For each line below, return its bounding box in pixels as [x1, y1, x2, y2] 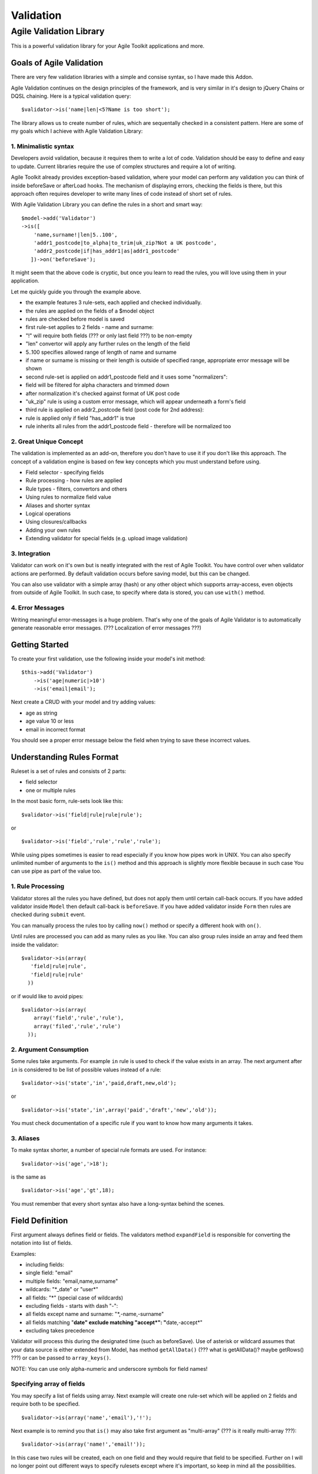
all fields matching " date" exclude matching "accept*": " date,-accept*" [25, 1318, 203, 1326]
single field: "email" [25, 1269, 73, 1276]
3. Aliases [11, 1134, 40, 1142]
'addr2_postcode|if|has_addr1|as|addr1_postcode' [33, 248, 180, 255]
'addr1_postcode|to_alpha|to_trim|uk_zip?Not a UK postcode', [33, 239, 217, 246]
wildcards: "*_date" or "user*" [25, 1286, 98, 1293]
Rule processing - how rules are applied [25, 477, 123, 484]
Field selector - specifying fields [25, 469, 104, 476]
